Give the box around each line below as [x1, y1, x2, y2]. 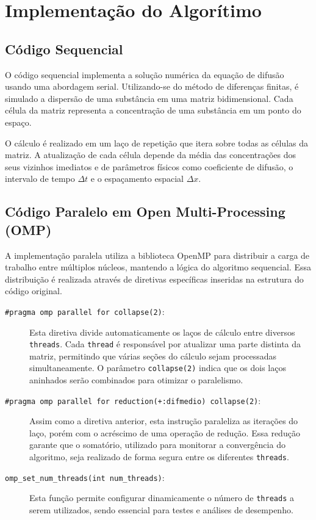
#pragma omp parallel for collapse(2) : [5, 305, 165, 317]
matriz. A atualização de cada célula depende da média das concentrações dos [5, 148, 296, 161]
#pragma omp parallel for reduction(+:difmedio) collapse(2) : [5, 394, 261, 406]
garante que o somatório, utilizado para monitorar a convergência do [29, 438, 285, 451]
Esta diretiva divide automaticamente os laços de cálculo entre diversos [29, 325, 295, 338]
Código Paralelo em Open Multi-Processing [5, 202, 285, 221]
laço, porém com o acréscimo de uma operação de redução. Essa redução [29, 426, 300, 439]
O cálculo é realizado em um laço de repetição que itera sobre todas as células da [5, 136, 308, 149]
